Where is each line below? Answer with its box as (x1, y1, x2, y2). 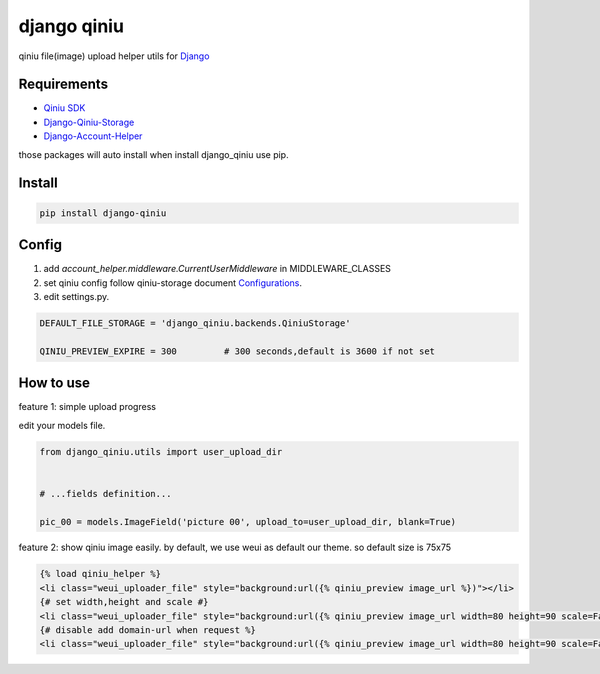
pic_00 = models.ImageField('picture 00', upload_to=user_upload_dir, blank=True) (39, 516, 457, 527)
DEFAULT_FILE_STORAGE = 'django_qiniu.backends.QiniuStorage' (39, 317, 351, 329)
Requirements (18, 76, 109, 93)
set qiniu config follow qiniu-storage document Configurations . (43, 276, 302, 289)
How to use (18, 375, 90, 392)
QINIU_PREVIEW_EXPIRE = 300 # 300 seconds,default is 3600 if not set (39, 345, 435, 357)
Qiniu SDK (43, 102, 86, 114)
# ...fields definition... (39, 488, 172, 499)
